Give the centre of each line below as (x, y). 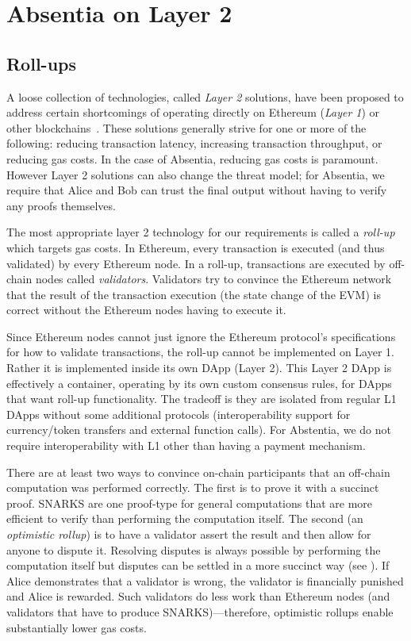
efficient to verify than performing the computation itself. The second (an (185, 518)
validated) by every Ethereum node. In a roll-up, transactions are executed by (196, 263)
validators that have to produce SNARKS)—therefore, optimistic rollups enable (200, 611)
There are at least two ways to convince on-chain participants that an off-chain (198, 472)
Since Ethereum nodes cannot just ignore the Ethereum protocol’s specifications (201, 336)
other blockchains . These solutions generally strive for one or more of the (186, 127)
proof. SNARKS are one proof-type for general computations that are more (190, 503)
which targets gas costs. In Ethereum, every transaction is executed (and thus (196, 247)
